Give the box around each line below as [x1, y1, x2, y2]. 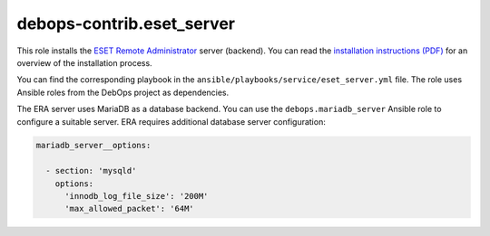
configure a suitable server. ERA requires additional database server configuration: [16, 116, 326, 127]
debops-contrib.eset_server [16, 14, 236, 33]
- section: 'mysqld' [45, 165, 137, 176]
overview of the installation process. [16, 57, 153, 68]
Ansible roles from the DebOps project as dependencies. [16, 87, 230, 98]
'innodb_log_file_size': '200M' [64, 191, 209, 202]
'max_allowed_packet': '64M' [64, 203, 194, 214]
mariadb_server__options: [35, 140, 152, 151]
